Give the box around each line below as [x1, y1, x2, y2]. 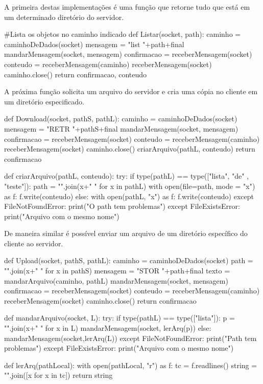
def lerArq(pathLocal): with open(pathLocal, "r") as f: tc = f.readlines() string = [4, 359, 257, 370]
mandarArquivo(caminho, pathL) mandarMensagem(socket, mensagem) [4, 275, 228, 286]
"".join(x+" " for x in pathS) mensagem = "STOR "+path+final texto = [4, 265, 230, 276]
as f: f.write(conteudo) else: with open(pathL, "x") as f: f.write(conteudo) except [4, 190, 254, 201]
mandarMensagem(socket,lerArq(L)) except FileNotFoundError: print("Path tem [4, 332, 257, 343]
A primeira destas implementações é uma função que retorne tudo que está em [4, 2, 250, 12]
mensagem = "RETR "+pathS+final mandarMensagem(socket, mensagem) [4, 123, 238, 134]
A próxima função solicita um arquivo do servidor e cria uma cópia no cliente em [4, 86, 258, 97]
